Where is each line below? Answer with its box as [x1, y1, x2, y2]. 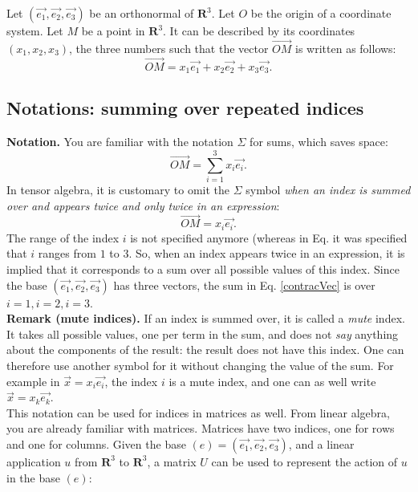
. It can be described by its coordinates [163, 22, 355, 39]
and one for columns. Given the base [6, 435, 186, 452]
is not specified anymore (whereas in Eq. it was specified [130, 229, 408, 246]
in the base [6, 469, 60, 486]
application [6, 453, 61, 470]
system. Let [6, 22, 63, 39]
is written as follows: [295, 39, 396, 56]
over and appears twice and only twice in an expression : [6, 197, 280, 213]
